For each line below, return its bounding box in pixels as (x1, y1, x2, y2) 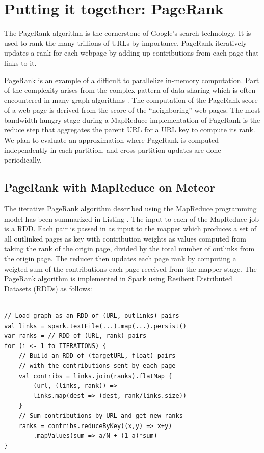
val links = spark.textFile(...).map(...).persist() (4, 322, 187, 330)
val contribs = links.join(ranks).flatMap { (18, 372, 172, 380)
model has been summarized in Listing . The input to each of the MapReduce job (4, 213, 259, 224)
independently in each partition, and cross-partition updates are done (4, 144, 221, 155)
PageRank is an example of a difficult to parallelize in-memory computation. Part (4, 74, 259, 85)
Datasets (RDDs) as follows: (4, 283, 92, 294)
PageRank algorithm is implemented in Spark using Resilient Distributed (4, 273, 232, 284)
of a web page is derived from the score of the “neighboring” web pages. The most (4, 104, 260, 115)
